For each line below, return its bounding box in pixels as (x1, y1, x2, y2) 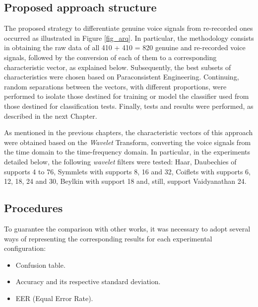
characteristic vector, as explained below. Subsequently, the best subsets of (4, 62, 231, 72)
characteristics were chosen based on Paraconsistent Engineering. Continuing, (4, 72, 239, 82)
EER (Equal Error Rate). (15, 293, 93, 303)
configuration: (4, 243, 46, 253)
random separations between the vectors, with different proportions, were (4, 81, 227, 91)
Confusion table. (15, 259, 65, 270)
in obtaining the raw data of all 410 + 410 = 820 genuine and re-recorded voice (4, 42, 246, 53)
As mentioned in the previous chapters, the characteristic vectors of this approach (4, 127, 253, 138)
